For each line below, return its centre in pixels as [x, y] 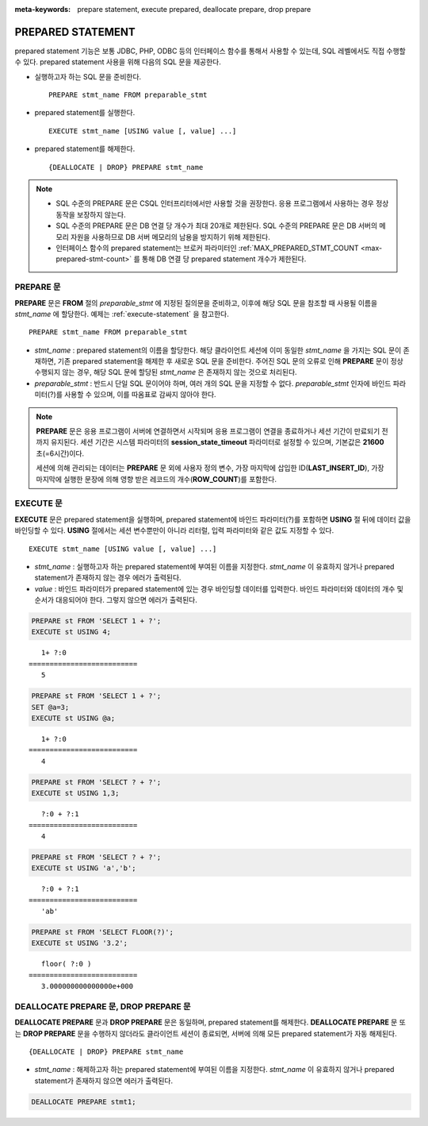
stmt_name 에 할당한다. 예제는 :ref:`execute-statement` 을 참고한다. [122, 314]
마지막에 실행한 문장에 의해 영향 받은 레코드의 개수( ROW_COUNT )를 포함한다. [157, 479]
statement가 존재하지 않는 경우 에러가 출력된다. [108, 578]
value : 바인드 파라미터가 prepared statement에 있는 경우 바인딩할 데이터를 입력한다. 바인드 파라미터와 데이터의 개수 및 [219, 588]
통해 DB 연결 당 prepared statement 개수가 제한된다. [224, 259]
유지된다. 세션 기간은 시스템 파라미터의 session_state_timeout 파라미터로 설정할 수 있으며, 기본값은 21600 [217, 442]
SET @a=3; [50, 707]
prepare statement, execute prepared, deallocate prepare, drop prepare [194, 9]
